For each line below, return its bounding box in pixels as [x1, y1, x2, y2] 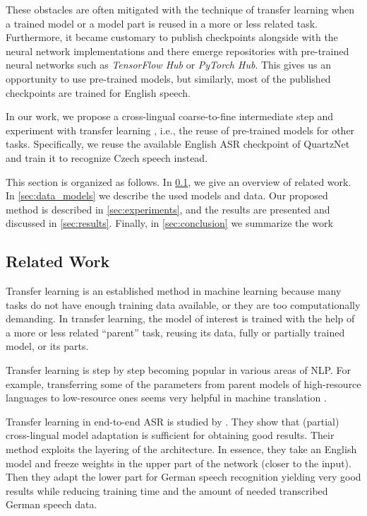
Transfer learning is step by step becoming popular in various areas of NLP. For [6, 363, 351, 377]
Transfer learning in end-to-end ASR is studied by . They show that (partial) [6, 414, 339, 428]
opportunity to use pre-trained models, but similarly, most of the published [6, 71, 331, 86]
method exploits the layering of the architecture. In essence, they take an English [6, 442, 357, 457]
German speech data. [6, 497, 97, 512]
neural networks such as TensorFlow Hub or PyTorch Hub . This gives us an [6, 57, 331, 72]
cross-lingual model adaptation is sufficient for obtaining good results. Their [6, 428, 335, 442]
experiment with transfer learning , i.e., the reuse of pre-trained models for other [6, 122, 355, 137]
